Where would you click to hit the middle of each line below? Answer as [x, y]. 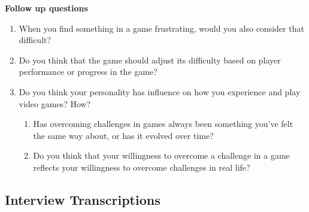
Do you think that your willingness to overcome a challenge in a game [161, 155]
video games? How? [55, 103]
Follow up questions [46, 8]
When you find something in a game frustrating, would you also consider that [161, 28]
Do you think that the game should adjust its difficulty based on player [150, 60]
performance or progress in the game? [88, 72]
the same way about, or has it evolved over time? [123, 135]
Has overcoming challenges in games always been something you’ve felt [163, 124]
